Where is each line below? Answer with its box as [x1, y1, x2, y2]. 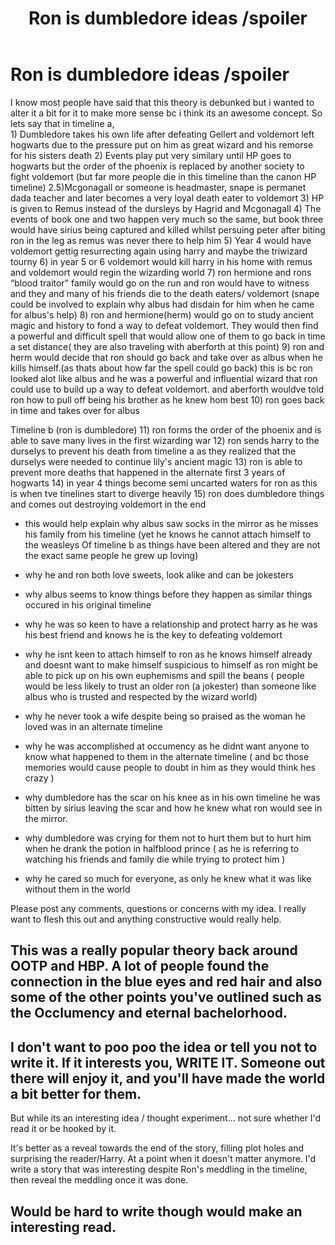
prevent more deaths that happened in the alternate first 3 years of [10, 466, 286, 478]
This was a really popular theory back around [10, 942, 298, 959]
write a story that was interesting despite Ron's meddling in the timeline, [10, 1163, 308, 1176]
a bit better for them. [10, 1085, 142, 1102]
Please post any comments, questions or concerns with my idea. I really [10, 902, 307, 914]
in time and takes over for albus [10, 404, 140, 416]
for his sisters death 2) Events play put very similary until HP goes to [10, 149, 292, 161]
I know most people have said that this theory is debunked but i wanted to [10, 96, 315, 108]
